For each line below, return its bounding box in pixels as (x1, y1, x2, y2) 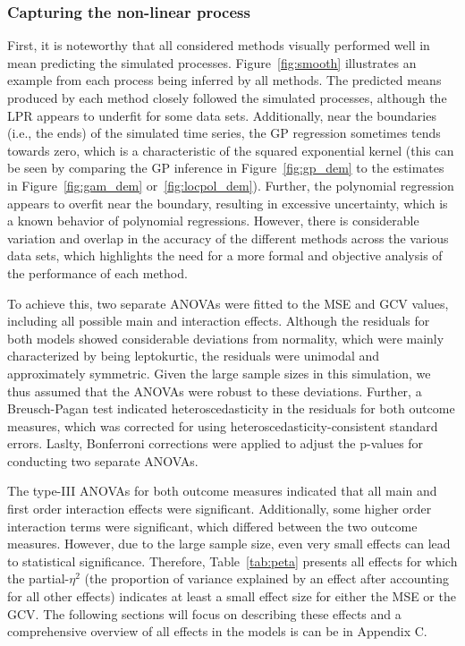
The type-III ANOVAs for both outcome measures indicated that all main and (7, 481, 437, 500)
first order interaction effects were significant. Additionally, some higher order (7, 499, 432, 518)
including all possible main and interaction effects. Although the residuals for (7, 311, 430, 330)
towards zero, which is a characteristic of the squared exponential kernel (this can (7, 140, 454, 159)
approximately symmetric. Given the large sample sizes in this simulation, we (7, 363, 431, 382)
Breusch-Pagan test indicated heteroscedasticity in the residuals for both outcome (7, 399, 455, 418)
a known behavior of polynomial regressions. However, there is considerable (7, 211, 419, 230)
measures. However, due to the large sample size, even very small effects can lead (7, 534, 451, 553)
